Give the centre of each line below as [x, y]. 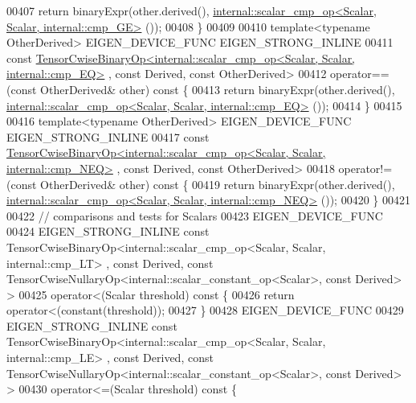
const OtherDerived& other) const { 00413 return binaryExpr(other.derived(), [203, 89]
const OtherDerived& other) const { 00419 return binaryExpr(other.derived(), [203, 184]
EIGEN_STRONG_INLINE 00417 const [108, 136]
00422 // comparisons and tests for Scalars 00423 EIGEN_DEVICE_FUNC [195, 215]
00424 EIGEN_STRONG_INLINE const [108, 231]
